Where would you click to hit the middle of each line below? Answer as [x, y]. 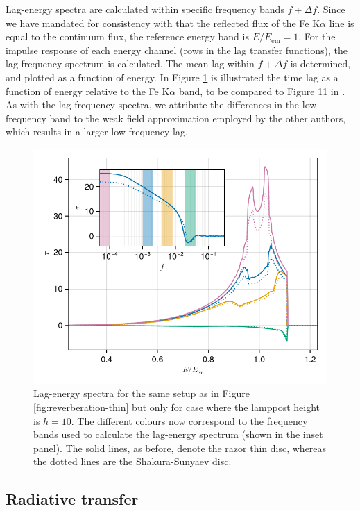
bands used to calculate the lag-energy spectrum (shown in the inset [178, 434]
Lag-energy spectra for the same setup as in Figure [142, 393]
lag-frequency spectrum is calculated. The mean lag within [130, 64]
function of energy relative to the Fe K [88, 91]
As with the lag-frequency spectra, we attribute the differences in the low [161, 104]
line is [342, 23]
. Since [331, 9]
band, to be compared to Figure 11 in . [262, 91]
